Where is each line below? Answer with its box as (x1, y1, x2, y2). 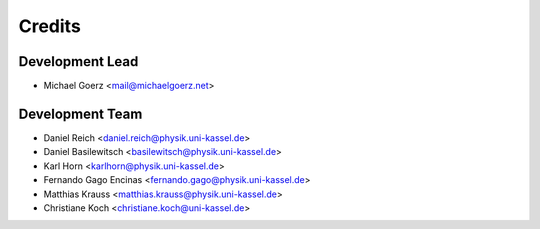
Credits (18, 15, 82, 37)
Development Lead (18, 53, 139, 70)
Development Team (18, 105, 143, 122)
